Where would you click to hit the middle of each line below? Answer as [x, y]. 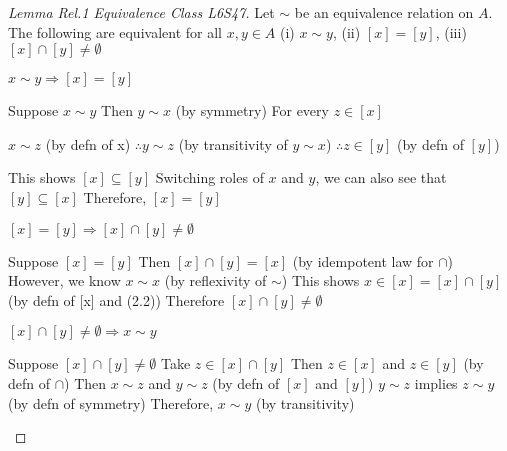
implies [436, 382]
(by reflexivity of [215, 280]
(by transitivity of [233, 143]
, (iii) [451, 31]
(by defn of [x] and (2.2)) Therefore [116, 299]
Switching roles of [209, 177]
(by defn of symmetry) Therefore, [111, 402]
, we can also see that [381, 177]
